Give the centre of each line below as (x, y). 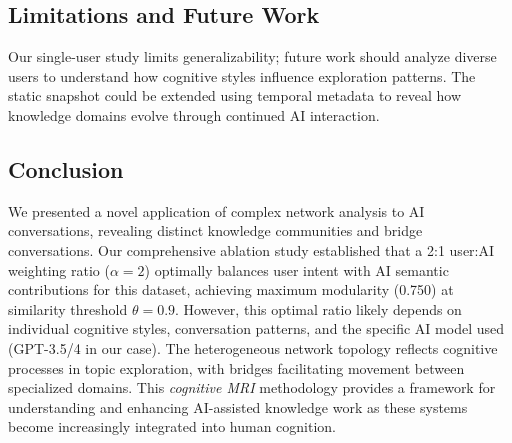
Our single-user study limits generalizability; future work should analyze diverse (252, 56)
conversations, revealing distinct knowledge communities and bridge (215, 230)
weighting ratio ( (59, 269)
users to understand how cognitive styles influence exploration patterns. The (242, 75)
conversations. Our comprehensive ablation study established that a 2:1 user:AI (251, 249)
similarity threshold (68, 308)
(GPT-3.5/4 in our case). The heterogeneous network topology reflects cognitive (253, 347)
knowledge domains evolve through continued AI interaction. (194, 114)
